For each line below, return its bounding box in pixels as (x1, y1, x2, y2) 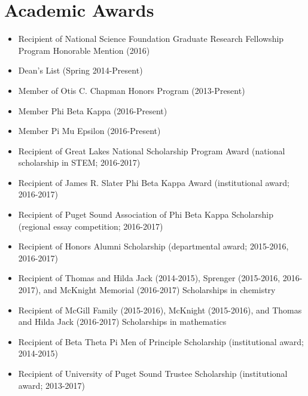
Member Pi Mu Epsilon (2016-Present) (18, 124, 161, 137)
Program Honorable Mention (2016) (18, 44, 150, 56)
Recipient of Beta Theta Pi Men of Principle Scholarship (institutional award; (18, 335, 304, 348)
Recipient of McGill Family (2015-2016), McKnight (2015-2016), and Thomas (18, 303, 302, 316)
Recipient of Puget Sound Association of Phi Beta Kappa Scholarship (18, 208, 273, 221)
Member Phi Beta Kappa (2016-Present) (18, 104, 167, 117)
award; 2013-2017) (18, 379, 86, 391)
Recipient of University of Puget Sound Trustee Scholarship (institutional (18, 367, 288, 379)
